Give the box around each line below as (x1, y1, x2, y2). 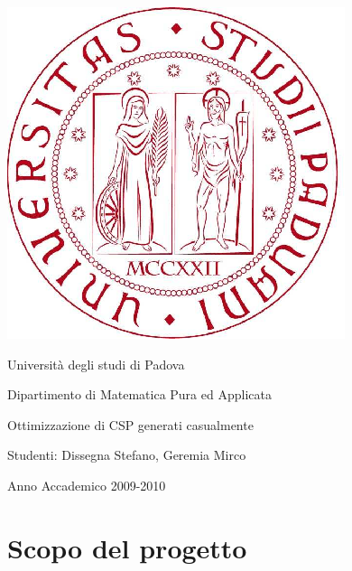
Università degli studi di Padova (7, 354, 185, 373)
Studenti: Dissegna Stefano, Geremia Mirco (7, 445, 246, 464)
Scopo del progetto (7, 529, 247, 566)
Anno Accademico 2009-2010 (7, 475, 166, 494)
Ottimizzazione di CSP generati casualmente (7, 415, 254, 434)
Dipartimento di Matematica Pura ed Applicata (7, 385, 272, 404)
